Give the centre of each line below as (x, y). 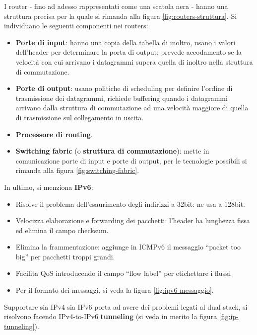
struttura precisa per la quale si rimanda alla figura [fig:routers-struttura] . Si (121, 16)
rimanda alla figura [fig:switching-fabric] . (77, 170)
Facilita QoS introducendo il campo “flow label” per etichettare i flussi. (124, 273)
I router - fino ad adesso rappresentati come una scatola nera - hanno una (116, 6)
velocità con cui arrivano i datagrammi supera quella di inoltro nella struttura (134, 61)
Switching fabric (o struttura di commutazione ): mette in (112, 151)
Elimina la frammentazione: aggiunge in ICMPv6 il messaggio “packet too (128, 247)
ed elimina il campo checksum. (62, 230)
